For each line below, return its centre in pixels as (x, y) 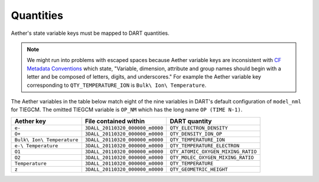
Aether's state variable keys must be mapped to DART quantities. (90, 33)
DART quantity (191, 121)
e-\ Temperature (36, 146)
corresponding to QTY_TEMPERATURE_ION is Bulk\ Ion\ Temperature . (117, 85)
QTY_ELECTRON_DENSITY (199, 128)
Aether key (30, 121)
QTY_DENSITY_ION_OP (196, 134)
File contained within (115, 121)
